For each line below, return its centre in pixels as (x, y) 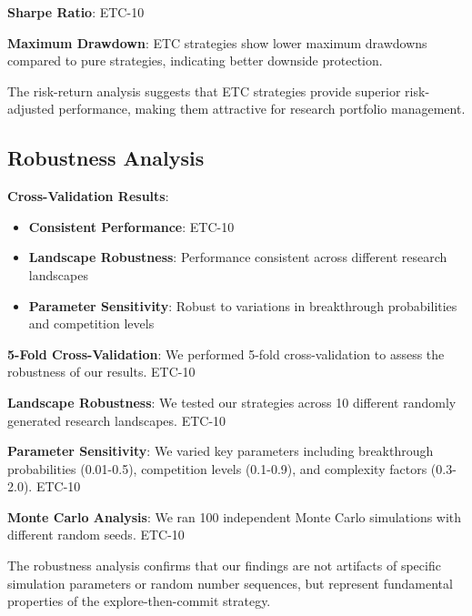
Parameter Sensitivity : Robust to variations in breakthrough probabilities (243, 305)
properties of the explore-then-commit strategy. (139, 601)
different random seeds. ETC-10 (96, 535)
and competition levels (91, 323)
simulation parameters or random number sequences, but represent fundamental (230, 583)
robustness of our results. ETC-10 (101, 372)
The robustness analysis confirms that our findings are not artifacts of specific (224, 566)
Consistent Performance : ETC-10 (131, 226)
